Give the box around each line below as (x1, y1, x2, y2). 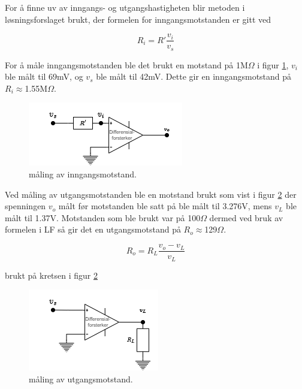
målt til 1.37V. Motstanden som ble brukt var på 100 (5, 211, 201, 224)
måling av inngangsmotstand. (29, 168, 137, 180)
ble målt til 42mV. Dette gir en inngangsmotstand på (96, 70, 292, 83)
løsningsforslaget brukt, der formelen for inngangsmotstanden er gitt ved (5, 13, 271, 25)
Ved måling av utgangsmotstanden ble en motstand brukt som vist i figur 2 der (5, 188, 297, 200)
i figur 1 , (257, 58, 289, 71)
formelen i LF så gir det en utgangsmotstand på (5, 223, 181, 236)
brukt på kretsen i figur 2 (5, 269, 98, 281)
